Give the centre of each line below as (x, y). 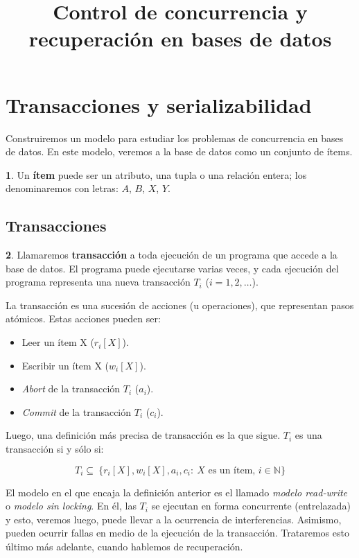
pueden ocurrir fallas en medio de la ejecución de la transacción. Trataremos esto (177, 533)
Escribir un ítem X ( (65, 365)
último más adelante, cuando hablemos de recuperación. (124, 546)
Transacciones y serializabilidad (159, 104)
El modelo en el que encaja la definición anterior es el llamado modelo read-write (177, 492)
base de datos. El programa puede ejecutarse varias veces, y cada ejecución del (172, 268)
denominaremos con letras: (62, 188)
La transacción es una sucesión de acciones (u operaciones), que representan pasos (180, 305)
